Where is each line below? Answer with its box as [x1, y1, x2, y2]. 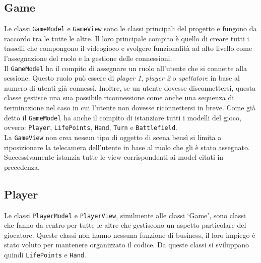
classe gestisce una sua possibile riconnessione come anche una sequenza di [4, 92, 234, 103]
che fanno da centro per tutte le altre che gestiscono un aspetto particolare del [4, 220, 246, 230]
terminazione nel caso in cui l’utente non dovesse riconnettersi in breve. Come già [4, 102, 255, 113]
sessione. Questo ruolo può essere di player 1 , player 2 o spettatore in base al [4, 73, 240, 83]
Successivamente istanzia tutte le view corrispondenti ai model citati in [4, 152, 224, 162]
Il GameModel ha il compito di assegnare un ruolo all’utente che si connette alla [4, 62, 247, 73]
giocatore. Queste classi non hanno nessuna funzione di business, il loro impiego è [4, 229, 255, 240]
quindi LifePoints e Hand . [4, 249, 86, 260]
